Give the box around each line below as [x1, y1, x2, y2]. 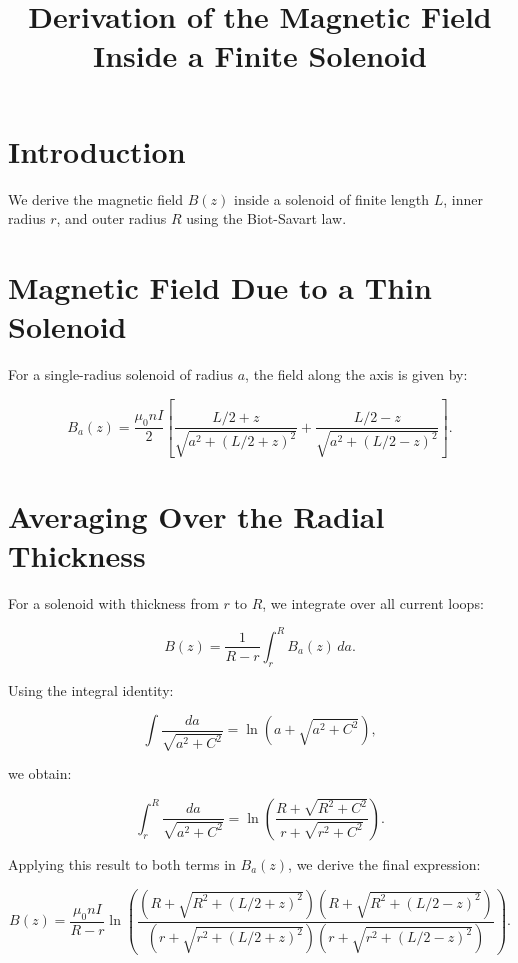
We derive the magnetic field [8, 188, 184, 209]
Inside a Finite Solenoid [92, 35, 427, 76]
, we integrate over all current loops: [262, 592, 484, 613]
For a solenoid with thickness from [8, 592, 219, 613]
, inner [443, 188, 483, 209]
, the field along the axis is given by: [245, 364, 468, 384]
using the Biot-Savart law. [186, 208, 347, 229]
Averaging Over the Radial [8, 495, 385, 536]
